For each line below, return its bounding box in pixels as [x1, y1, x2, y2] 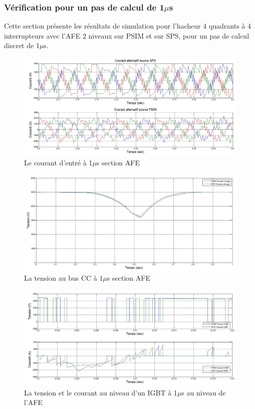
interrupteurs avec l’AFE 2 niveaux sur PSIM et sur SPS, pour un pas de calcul [4, 30, 249, 41]
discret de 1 [4, 40, 40, 51]
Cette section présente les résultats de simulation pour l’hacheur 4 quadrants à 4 [4, 21, 251, 31]
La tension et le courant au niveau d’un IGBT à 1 [24, 387, 177, 397]
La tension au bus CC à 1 [24, 273, 103, 283]
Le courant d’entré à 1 [24, 157, 93, 168]
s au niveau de [181, 387, 226, 397]
